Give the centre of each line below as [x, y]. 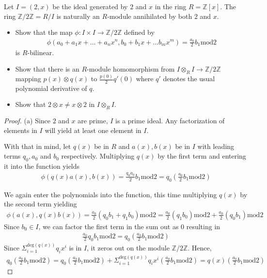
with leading [216, 146]
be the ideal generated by [90, 6]
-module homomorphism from [131, 68]
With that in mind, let [38, 146]
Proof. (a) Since [27, 121]
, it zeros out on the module [128, 248]
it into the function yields [42, 166]
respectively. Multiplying [98, 156]
